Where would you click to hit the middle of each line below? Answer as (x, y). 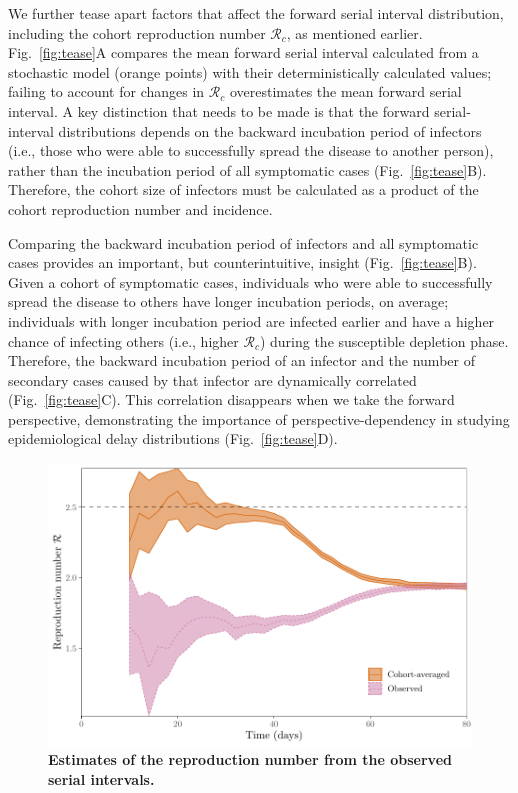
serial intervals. (101, 778)
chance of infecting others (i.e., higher (123, 340)
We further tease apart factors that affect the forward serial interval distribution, (256, 13)
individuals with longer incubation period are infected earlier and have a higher (251, 320)
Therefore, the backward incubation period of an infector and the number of (241, 360)
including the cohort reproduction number (137, 32)
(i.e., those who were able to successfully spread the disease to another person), (251, 150)
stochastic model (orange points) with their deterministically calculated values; (250, 71)
